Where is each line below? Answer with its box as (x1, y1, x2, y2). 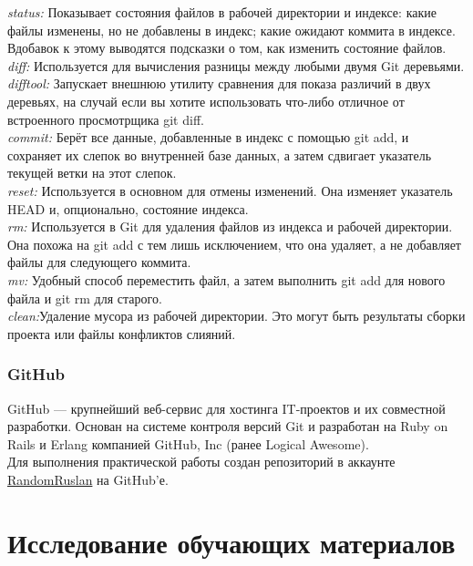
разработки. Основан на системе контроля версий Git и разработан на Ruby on (7, 417, 448, 436)
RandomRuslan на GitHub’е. (7, 469, 169, 489)
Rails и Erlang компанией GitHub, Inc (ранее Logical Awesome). (7, 434, 369, 453)
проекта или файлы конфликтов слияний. (7, 324, 236, 343)
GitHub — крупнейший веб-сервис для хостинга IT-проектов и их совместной (7, 398, 446, 417)
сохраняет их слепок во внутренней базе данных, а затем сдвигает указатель (7, 145, 432, 164)
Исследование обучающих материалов (7, 523, 456, 561)
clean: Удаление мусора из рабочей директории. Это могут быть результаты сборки (7, 306, 466, 325)
